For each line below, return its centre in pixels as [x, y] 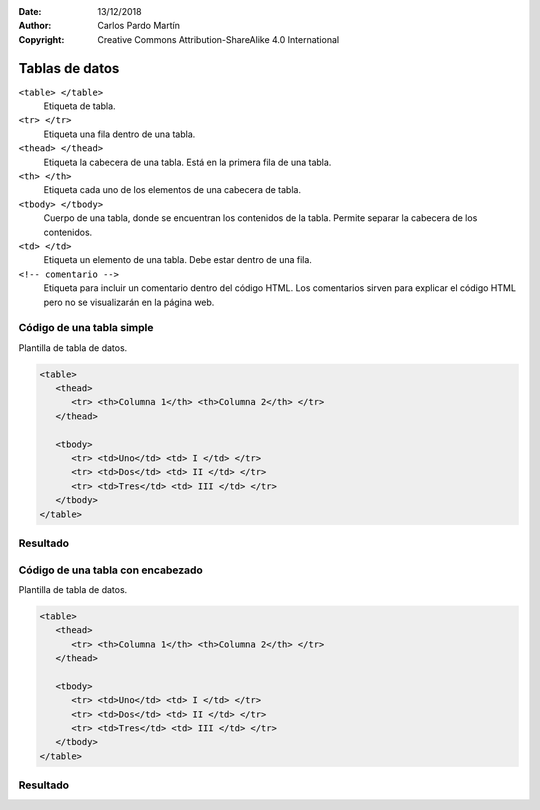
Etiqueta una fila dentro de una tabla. [119, 134]
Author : [35, 26]
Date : [30, 11]
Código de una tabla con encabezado [111, 570]
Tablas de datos [69, 68]
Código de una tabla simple [86, 328]
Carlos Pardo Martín [138, 26]
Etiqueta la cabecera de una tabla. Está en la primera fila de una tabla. [187, 162]
